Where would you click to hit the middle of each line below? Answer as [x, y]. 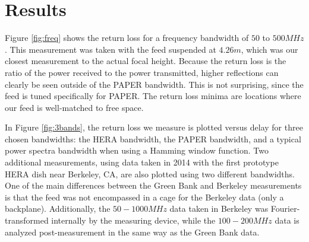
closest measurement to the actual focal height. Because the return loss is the [146, 61]
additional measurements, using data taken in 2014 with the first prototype [142, 162]
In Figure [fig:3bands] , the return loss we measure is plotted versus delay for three [154, 127]
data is [287, 220]
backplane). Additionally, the [58, 208]
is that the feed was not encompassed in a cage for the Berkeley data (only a [144, 197]
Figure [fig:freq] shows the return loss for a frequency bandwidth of [127, 38]
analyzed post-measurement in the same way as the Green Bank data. [132, 232]
